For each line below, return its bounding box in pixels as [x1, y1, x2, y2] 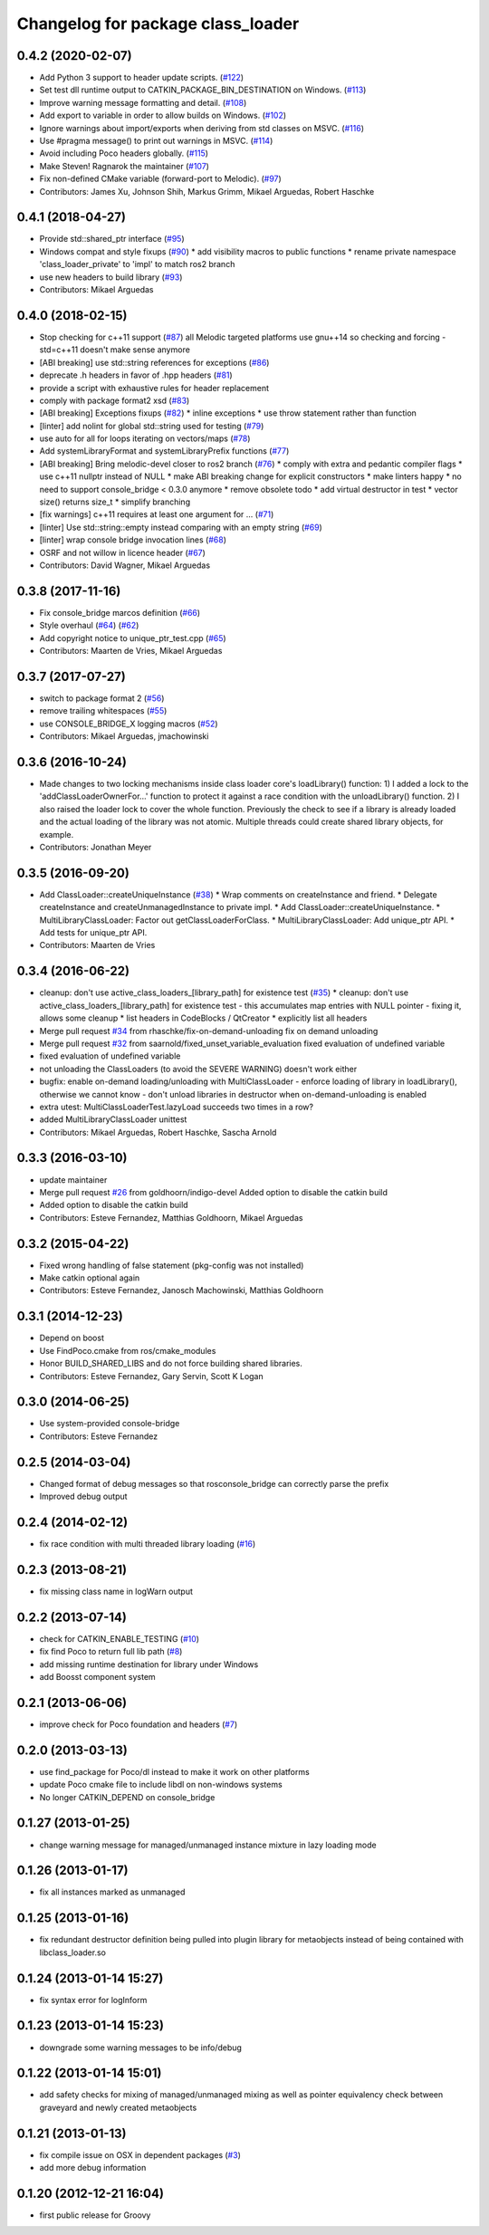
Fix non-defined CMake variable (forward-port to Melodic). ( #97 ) [39, 173, 283, 185]
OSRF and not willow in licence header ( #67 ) [39, 547, 206, 558]
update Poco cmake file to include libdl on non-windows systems [39, 1779, 283, 1790]
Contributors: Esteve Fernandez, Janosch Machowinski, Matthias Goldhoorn [39, 1285, 324, 1296]
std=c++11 [39, 344, 79, 355]
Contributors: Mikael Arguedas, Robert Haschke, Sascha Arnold [39, 1127, 277, 1137]
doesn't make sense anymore [80, 344, 190, 355]
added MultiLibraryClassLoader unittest [39, 1114, 187, 1125]
